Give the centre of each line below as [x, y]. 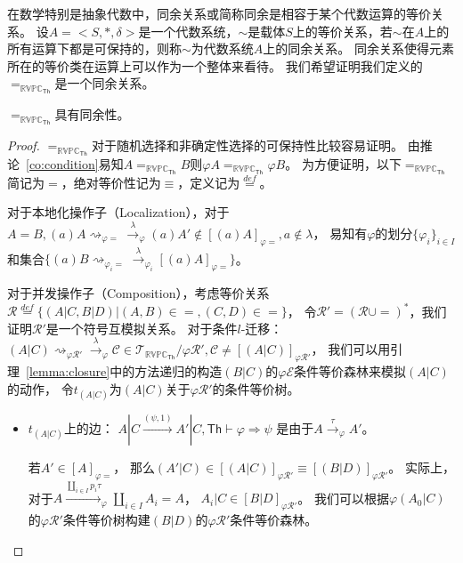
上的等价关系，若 [342, 31]
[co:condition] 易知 [75, 163]
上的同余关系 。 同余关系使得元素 [358, 48]
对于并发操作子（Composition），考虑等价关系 [138, 293]
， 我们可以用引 [357, 349]
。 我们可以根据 [343, 498]
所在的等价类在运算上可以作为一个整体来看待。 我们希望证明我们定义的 [215, 65]
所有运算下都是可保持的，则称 [94, 48]
